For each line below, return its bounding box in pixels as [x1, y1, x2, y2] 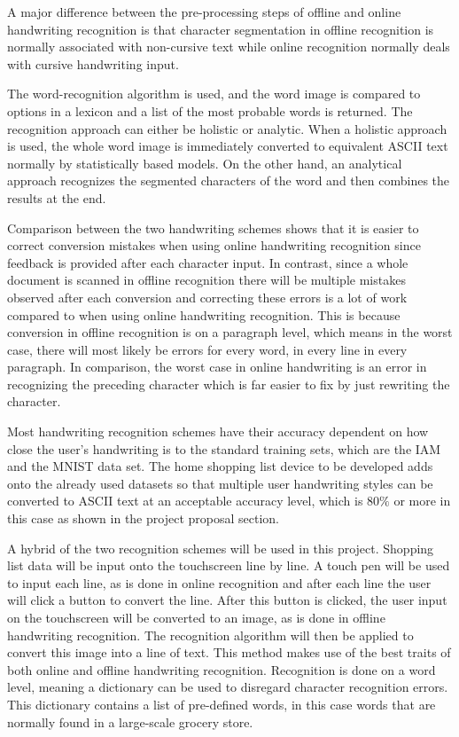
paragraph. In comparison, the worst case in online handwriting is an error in [7, 357, 427, 376]
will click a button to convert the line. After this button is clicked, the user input [7, 591, 447, 609]
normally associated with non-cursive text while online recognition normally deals [7, 37, 450, 56]
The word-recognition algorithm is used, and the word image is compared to [7, 84, 421, 103]
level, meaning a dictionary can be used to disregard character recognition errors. [7, 678, 448, 696]
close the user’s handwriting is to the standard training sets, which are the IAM [7, 439, 441, 458]
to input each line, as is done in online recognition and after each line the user [7, 573, 432, 592]
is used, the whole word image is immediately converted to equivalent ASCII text [7, 137, 448, 155]
